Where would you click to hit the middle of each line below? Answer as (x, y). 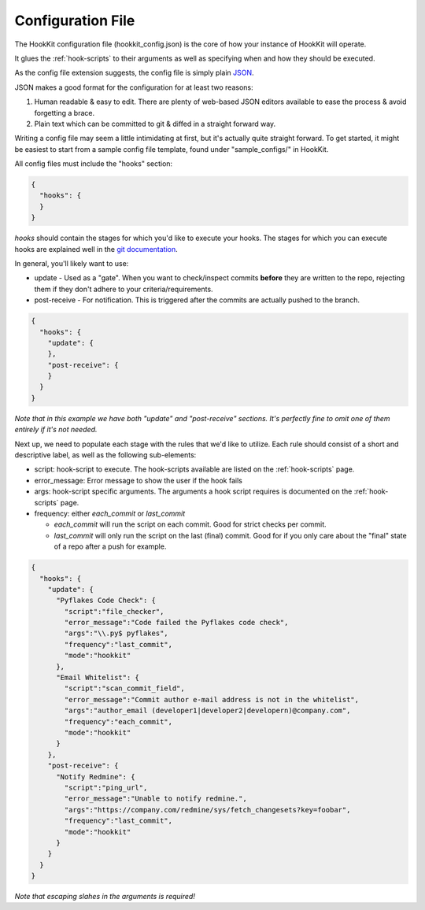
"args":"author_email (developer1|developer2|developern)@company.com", (207, 711)
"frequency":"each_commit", (118, 721)
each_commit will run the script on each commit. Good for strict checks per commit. (190, 524)
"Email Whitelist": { (98, 678)
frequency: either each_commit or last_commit (110, 513)
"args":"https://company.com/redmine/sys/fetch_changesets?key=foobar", (207, 810)
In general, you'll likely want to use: (72, 263)
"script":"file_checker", (114, 611)
